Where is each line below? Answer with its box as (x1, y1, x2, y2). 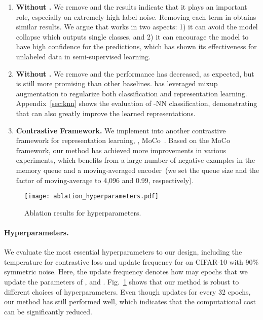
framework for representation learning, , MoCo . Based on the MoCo (16, 135, 230, 146)
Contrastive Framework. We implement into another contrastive (16, 125, 226, 135)
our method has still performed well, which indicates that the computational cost (4, 296, 256, 307)
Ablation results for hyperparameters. (24, 207, 141, 218)
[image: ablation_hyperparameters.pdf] (24, 193, 159, 200)
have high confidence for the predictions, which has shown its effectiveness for (16, 41, 257, 52)
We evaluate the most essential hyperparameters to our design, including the (4, 246, 242, 257)
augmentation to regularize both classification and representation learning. (16, 88, 247, 98)
